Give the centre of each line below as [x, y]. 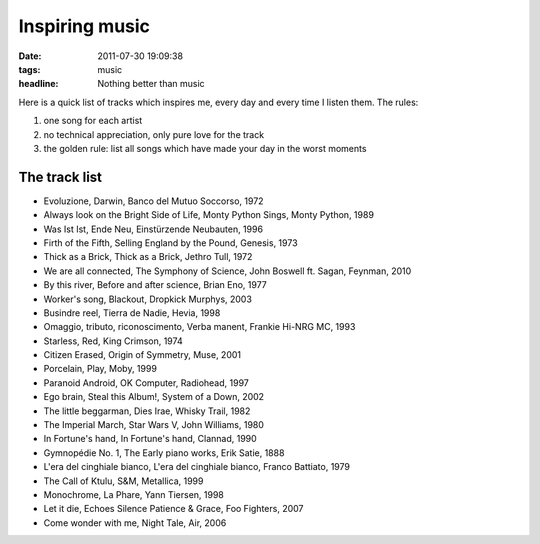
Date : [30, 56]
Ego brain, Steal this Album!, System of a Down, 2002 [154, 397]
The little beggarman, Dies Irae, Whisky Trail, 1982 [147, 411]
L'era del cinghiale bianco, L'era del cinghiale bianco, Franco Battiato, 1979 [196, 467]
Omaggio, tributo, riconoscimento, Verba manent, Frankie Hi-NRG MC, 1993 [199, 327]
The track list [60, 176]
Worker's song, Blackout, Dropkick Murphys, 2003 [147, 299]
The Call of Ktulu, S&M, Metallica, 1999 [123, 481]
